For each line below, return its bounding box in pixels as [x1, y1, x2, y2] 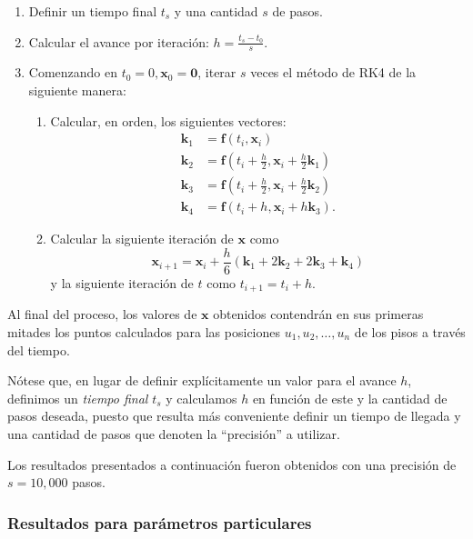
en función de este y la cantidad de [252, 388, 448, 407]
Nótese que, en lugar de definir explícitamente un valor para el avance [7, 371, 397, 390]
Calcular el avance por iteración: [28, 32, 209, 51]
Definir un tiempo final [28, 2, 157, 20]
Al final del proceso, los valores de [7, 304, 197, 324]
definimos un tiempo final [7, 388, 148, 407]
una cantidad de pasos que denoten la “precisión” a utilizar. [7, 424, 340, 443]
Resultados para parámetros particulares [7, 511, 312, 534]
